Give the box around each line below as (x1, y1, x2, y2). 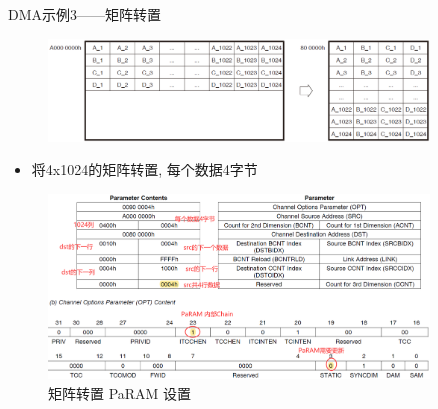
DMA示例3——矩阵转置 (8, 4, 162, 24)
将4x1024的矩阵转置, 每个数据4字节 (31, 159, 258, 180)
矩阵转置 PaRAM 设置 (48, 382, 192, 403)
